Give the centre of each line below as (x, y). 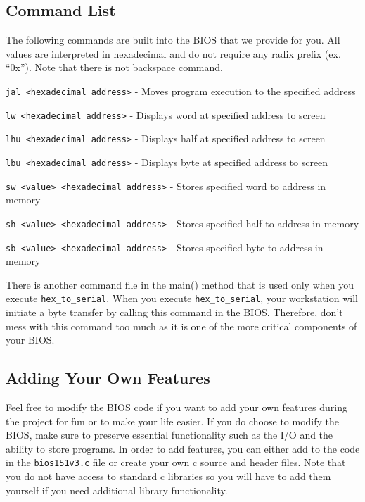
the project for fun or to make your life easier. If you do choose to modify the (173, 421)
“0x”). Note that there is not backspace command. (114, 67)
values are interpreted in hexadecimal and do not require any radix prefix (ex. (173, 53)
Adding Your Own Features (108, 378)
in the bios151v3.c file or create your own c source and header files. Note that (176, 462)
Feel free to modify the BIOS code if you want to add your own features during (177, 407)
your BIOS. (30, 340)
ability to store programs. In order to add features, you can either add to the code (183, 448)
